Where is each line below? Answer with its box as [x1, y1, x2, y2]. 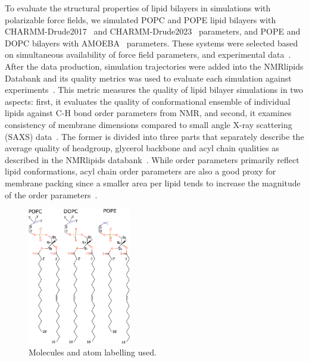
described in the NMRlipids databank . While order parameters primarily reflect [5, 153, 299, 166]
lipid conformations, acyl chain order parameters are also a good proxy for [5, 165, 276, 177]
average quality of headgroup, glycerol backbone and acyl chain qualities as [5, 142, 279, 154]
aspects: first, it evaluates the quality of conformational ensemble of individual [5, 95, 291, 107]
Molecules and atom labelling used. [29, 345, 157, 358]
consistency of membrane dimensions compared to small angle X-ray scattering [5, 118, 292, 130]
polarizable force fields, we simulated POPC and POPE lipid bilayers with [5, 13, 276, 26]
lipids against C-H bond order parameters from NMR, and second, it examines [5, 107, 292, 119]
